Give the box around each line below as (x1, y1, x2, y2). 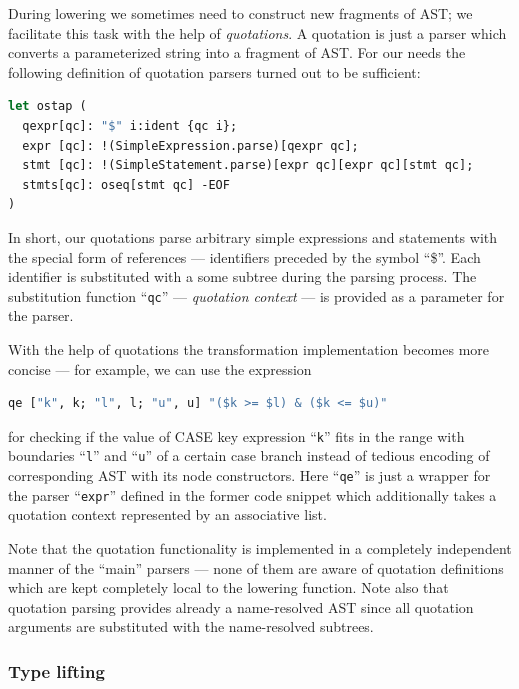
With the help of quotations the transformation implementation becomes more (8, 338, 490, 359)
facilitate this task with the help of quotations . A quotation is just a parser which (8, 22, 507, 43)
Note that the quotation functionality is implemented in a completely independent (8, 537, 512, 558)
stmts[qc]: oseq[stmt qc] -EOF (22, 177, 230, 192)
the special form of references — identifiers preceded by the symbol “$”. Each (8, 246, 481, 267)
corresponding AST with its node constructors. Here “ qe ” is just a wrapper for (8, 465, 491, 486)
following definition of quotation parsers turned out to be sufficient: (8, 61, 421, 82)
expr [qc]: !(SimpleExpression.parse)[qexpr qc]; (22, 138, 359, 153)
